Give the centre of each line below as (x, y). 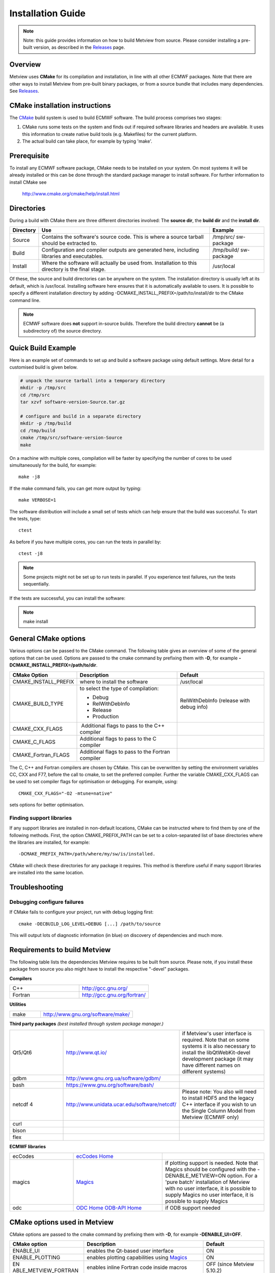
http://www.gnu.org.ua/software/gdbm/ (113, 1078)
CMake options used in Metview (62, 1222)
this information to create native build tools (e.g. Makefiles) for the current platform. (110, 134)
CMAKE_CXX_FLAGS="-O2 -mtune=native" (66, 793)
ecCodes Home (95, 1156)
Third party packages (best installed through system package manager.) (87, 1023)
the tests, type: (25, 518)
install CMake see (28, 182)
